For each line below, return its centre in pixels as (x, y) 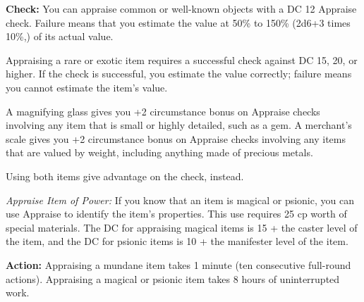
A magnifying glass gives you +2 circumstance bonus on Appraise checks (163, 111)
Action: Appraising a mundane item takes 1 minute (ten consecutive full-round (178, 264)
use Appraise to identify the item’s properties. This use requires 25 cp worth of (176, 214)
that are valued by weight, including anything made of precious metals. (159, 152)
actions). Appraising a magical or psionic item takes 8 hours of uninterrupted (173, 278)
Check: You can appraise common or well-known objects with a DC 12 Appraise (181, 8)
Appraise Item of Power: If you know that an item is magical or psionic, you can (180, 200)
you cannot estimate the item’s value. (87, 87)
